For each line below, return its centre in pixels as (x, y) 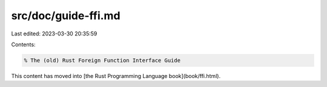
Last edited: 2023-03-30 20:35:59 (54, 34)
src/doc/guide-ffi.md (66, 16)
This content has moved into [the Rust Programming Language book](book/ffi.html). (116, 76)
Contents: (23, 44)
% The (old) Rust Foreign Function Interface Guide (102, 60)
